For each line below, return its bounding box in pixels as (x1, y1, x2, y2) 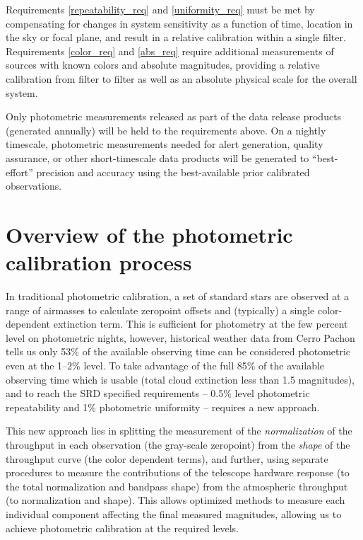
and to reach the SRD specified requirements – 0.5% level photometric (6, 386, 310, 401)
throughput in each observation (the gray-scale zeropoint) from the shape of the (6, 437, 350, 452)
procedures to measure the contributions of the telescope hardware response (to (6, 465, 350, 480)
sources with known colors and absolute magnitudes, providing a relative (6, 57, 320, 72)
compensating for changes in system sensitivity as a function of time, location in (6, 16, 353, 30)
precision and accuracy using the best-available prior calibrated (36, 164, 310, 179)
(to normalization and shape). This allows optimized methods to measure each (6, 493, 345, 507)
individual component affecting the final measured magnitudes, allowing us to (6, 506, 342, 521)
